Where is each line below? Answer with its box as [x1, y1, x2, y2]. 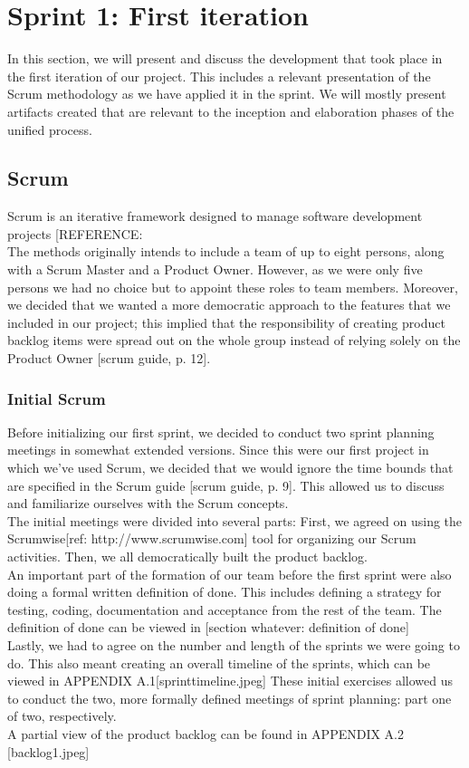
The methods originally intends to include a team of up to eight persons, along [7, 242, 445, 261]
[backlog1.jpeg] [7, 742, 90, 761]
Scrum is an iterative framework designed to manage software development [7, 206, 423, 226]
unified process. [7, 120, 92, 139]
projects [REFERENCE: [7, 224, 143, 243]
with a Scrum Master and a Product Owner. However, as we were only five [7, 260, 423, 279]
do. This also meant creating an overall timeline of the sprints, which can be [7, 653, 431, 672]
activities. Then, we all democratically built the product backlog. [7, 547, 368, 566]
